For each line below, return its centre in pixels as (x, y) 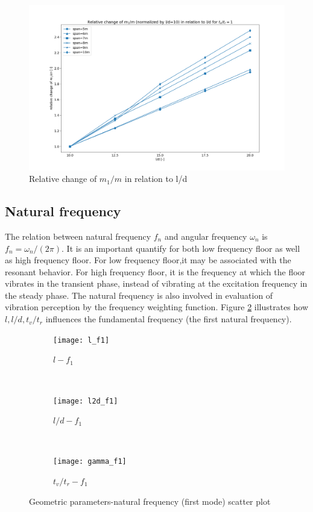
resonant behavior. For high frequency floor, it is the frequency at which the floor (155, 271)
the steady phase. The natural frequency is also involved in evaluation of (139, 295)
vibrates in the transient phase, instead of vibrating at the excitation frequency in (156, 283)
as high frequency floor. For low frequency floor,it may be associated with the (148, 260)
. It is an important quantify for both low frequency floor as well (181, 248)
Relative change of (63, 179)
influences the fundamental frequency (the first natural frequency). (169, 319)
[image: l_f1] (81, 340)
